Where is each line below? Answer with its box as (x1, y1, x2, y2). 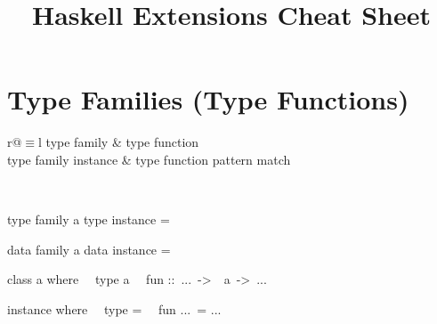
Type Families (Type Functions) (7, 81, 409, 117)
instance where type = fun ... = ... (7, 299, 222, 318)
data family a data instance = (7, 239, 171, 258)
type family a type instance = (7, 210, 170, 229)
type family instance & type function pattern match (7, 150, 291, 168)
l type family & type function (38, 133, 199, 151)
